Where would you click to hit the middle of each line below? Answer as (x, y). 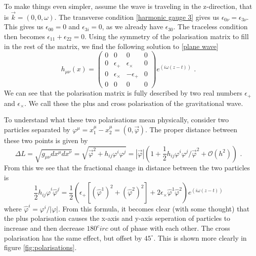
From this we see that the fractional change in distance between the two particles (127, 167)
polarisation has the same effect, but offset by (73, 237)
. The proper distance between (191, 129)
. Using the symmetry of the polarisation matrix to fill (167, 36)
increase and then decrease (44, 228)
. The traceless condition (211, 26)
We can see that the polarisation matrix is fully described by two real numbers (123, 93)
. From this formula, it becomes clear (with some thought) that (154, 208)
